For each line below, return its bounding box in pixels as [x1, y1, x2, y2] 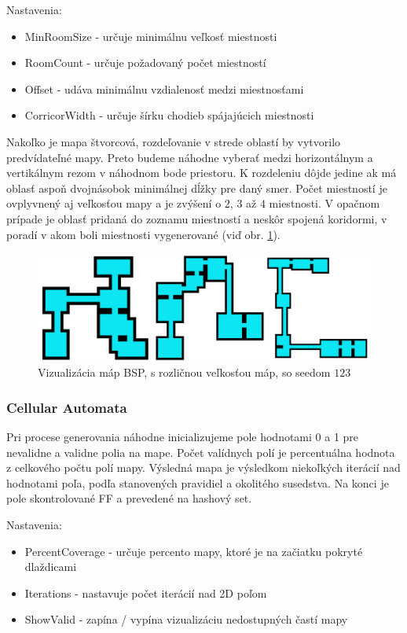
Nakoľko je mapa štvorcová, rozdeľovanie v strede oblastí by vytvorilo [6, 133, 341, 149]
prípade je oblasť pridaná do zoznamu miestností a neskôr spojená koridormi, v [6, 210, 387, 226]
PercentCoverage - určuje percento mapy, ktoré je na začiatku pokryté [24, 543, 363, 559]
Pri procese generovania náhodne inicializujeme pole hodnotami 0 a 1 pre [6, 429, 359, 444]
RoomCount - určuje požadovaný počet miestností [24, 54, 266, 71]
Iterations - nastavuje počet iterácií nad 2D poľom [24, 584, 267, 601]
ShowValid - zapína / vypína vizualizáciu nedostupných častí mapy [24, 611, 348, 627]
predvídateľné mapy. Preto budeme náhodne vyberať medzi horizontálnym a [6, 149, 373, 165]
